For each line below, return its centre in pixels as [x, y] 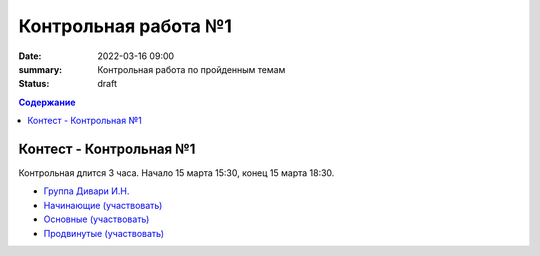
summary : [40, 69]
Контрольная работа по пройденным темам [191, 69]
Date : [30, 56]
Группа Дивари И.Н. [86, 191]
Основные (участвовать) [96, 219]
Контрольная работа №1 [125, 26]
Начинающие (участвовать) [103, 205]
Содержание [47, 102]
